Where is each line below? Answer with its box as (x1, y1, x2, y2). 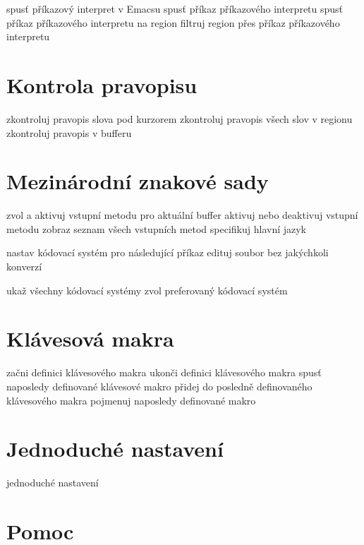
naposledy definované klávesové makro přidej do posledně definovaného (6, 378, 313, 393)
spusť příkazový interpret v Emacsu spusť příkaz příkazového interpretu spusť (6, 1, 344, 16)
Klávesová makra (6, 324, 174, 353)
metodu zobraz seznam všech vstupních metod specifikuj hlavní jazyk (6, 221, 307, 236)
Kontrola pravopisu (6, 70, 198, 99)
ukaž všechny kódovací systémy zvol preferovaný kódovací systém (6, 282, 288, 297)
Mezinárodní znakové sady (6, 167, 269, 196)
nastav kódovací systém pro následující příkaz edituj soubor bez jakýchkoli (6, 245, 329, 260)
